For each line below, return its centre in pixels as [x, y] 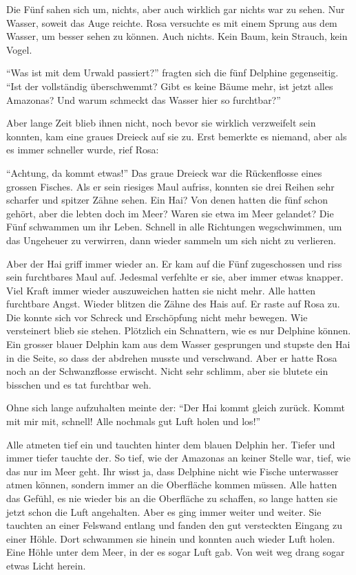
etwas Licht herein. [46, 565]
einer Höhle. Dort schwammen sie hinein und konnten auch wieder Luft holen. [171, 538]
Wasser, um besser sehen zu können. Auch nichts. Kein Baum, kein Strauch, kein [177, 36]
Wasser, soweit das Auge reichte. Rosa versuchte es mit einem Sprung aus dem [172, 22]
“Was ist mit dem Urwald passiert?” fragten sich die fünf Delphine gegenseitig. [172, 73]
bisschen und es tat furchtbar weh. [79, 384]
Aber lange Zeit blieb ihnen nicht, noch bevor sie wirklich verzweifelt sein [161, 123]
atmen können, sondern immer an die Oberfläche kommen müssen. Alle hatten [172, 485]
